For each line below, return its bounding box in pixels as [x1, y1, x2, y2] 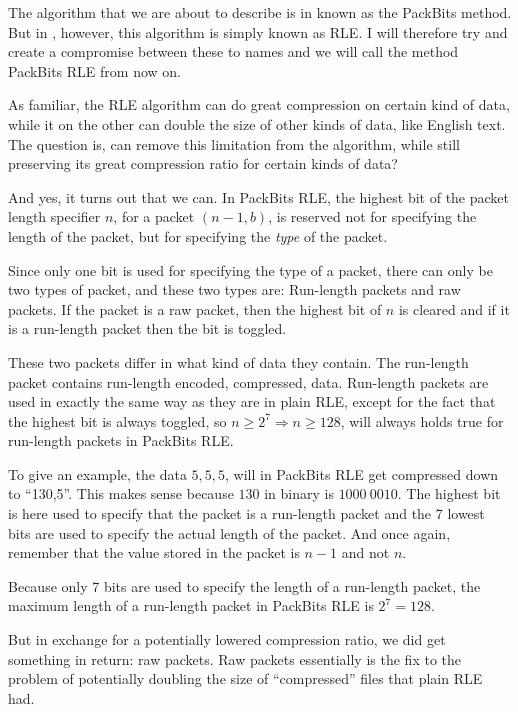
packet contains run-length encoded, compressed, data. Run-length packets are [8, 371, 489, 392]
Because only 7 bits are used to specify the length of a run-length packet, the [8, 575, 481, 596]
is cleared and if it [398, 298, 510, 319]
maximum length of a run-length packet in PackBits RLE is [8, 595, 374, 616]
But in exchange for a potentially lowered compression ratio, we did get [8, 629, 446, 650]
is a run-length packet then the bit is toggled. [8, 318, 287, 339]
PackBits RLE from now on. [8, 60, 181, 81]
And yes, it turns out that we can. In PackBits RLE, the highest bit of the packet [8, 186, 510, 207]
